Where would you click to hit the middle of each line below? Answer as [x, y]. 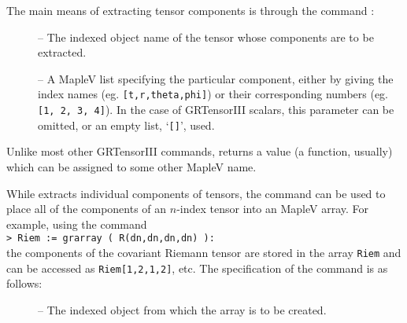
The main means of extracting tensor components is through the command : [191, 10]
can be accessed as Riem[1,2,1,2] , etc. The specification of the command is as [197, 268]
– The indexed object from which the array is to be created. [182, 309]
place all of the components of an [87, 209]
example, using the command [77, 224]
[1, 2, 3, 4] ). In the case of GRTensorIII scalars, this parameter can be [216, 110]
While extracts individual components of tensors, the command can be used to [196, 193]
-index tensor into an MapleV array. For [273, 209]
